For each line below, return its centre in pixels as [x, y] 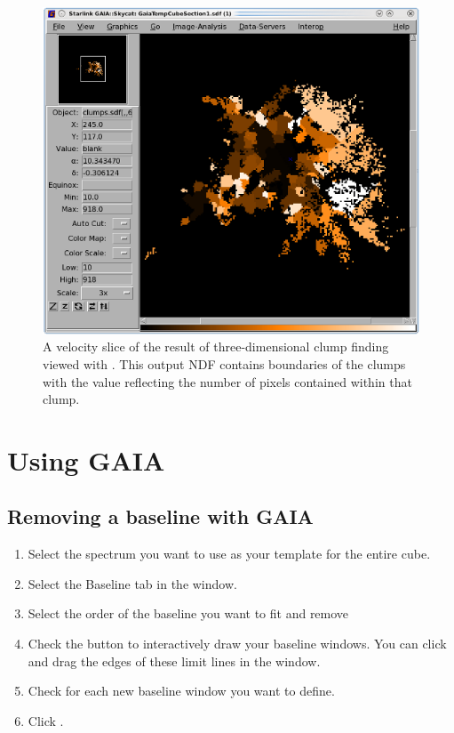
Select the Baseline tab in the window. [132, 583]
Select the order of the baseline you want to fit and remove [188, 613]
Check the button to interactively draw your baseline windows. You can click [237, 644]
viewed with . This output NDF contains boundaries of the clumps [224, 363]
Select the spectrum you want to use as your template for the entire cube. [229, 554]
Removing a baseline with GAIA [160, 516]
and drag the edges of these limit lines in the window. [174, 661]
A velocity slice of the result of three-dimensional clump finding [216, 346]
